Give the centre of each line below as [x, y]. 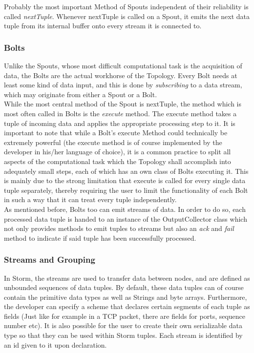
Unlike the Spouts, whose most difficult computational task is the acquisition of [123, 65]
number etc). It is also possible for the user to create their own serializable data [123, 325]
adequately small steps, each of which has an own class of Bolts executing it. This [126, 171]
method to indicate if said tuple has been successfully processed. [100, 238]
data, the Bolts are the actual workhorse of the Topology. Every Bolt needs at [121, 75]
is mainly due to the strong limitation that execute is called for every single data [125, 180]
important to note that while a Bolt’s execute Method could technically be [116, 133]
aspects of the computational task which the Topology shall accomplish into [117, 161]
